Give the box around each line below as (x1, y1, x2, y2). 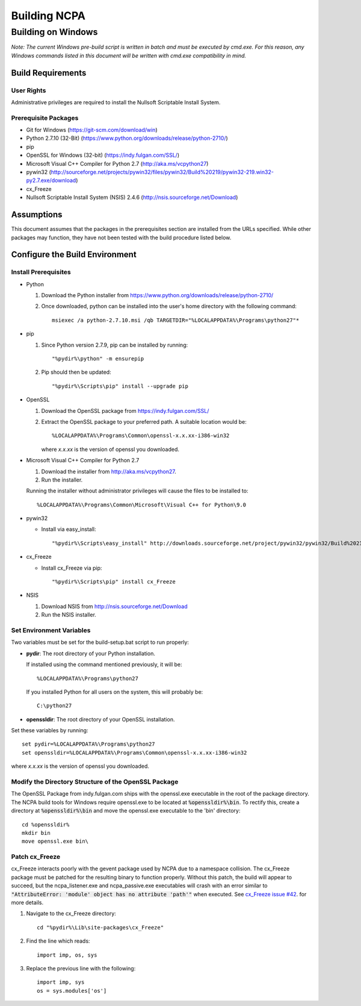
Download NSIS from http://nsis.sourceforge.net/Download (41, 603, 188, 610)
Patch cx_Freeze (11, 853, 61, 861)
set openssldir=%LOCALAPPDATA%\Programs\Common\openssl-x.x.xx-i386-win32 (22, 749, 247, 756)
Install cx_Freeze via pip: (41, 564, 102, 571)
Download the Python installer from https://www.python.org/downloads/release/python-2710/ (41, 292, 274, 299)
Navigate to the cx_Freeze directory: (26, 910, 117, 917)
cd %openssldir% (22, 821, 70, 828)
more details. (11, 899, 44, 907)
